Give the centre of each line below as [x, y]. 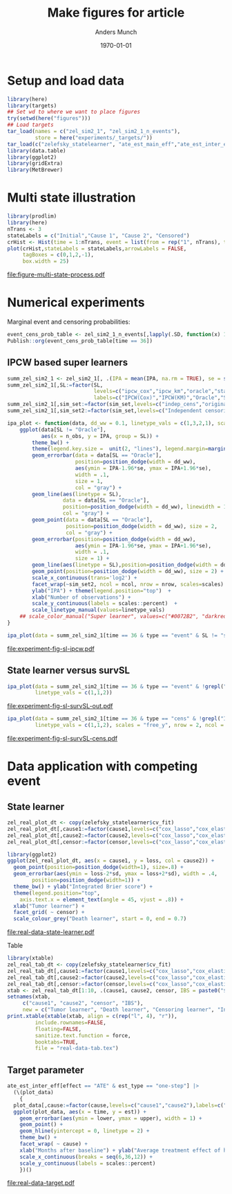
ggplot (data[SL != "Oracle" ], [63, 430]
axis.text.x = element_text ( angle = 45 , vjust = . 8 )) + [102, 899]
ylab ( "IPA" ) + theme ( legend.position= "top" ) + [101, 590]
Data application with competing [103, 766]
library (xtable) [30, 958]
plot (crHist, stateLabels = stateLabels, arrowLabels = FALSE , [97, 248]
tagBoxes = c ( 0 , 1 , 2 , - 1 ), [58, 255]
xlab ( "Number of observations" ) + [81, 597]
